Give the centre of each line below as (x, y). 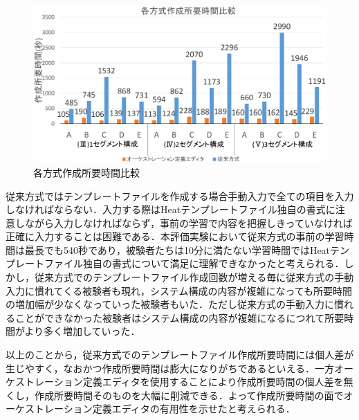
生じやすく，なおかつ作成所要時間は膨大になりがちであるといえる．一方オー (180, 368)
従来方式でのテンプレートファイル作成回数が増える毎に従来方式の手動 (194, 277)
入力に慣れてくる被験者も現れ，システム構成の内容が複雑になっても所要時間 (179, 290)
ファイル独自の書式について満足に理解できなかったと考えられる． (194, 263)
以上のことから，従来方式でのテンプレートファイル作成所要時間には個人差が (180, 355)
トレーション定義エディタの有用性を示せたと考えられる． (165, 409)
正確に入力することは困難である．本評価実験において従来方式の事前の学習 (175, 236)
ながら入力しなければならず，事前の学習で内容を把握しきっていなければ (188, 222)
